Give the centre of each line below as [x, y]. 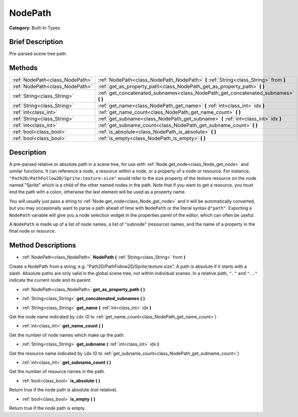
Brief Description [36, 42]
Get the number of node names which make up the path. [67, 335]
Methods [23, 68]
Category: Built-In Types [35, 28]
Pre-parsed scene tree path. [38, 54]
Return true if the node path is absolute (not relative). [63, 390]
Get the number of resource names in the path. [57, 372]
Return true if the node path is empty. [47, 408]
